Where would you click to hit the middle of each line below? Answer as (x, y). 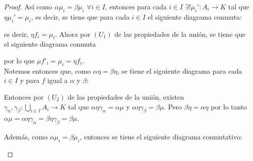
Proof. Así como (28, 6)
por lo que (19, 60)
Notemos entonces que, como (47, 70)
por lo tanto (229, 106)
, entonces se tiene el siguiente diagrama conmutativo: (161, 137)
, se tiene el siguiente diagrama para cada (180, 70)
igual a (58, 80)
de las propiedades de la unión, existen (126, 96)
